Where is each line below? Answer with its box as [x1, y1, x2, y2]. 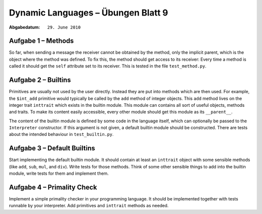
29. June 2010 [47, 24, 81, 30]
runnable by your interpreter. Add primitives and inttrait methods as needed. [9, 203, 169, 209]
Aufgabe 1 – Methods [9, 37, 74, 45]
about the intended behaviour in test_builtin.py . [9, 132, 114, 137]
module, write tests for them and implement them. [9, 170, 109, 177]
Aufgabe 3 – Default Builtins [9, 144, 96, 152]
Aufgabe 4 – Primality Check [9, 183, 97, 191]
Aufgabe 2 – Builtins [9, 76, 71, 84]
